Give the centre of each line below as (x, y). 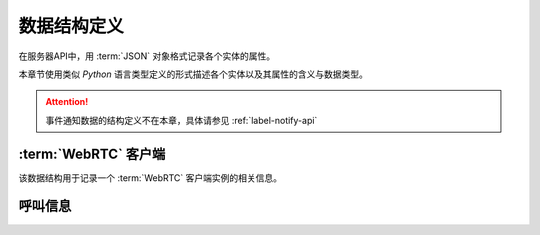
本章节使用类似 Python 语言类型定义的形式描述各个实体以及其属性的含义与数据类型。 (193, 74)
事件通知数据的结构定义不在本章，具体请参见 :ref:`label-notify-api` (181, 120)
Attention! (67, 102)
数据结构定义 (71, 26)
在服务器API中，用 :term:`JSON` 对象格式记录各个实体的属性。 (146, 56)
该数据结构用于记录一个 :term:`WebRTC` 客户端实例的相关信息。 (150, 177)
